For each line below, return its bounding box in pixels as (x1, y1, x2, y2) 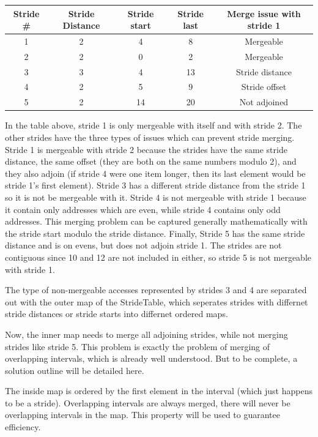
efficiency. (5, 420, 41, 433)
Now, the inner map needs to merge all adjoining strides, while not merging (5, 327, 288, 340)
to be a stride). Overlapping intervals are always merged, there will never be (5, 396, 290, 409)
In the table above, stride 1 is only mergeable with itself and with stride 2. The (5, 119, 302, 132)
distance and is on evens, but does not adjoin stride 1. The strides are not (5, 239, 282, 252)
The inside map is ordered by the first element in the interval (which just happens (5, 384, 312, 397)
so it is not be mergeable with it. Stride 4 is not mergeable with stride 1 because (5, 190, 306, 203)
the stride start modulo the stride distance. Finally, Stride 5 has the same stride (5, 226, 305, 239)
